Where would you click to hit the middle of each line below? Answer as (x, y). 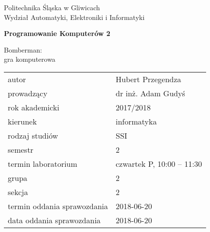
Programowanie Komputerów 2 (57, 33)
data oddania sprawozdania (54, 220)
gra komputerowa (30, 59)
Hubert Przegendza (149, 79)
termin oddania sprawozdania (58, 206)
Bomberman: (23, 49)
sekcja (18, 192)
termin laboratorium (43, 163)
